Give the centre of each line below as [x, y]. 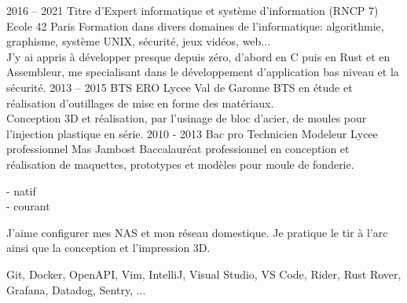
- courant [28, 206]
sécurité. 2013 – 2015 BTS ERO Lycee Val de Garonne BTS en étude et [180, 87]
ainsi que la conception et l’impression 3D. [108, 248]
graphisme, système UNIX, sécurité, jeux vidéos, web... [139, 41]
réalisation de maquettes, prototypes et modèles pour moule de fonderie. [180, 164]
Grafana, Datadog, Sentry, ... [76, 289]
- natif [21, 190]
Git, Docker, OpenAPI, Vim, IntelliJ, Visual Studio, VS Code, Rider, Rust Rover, [204, 274]
